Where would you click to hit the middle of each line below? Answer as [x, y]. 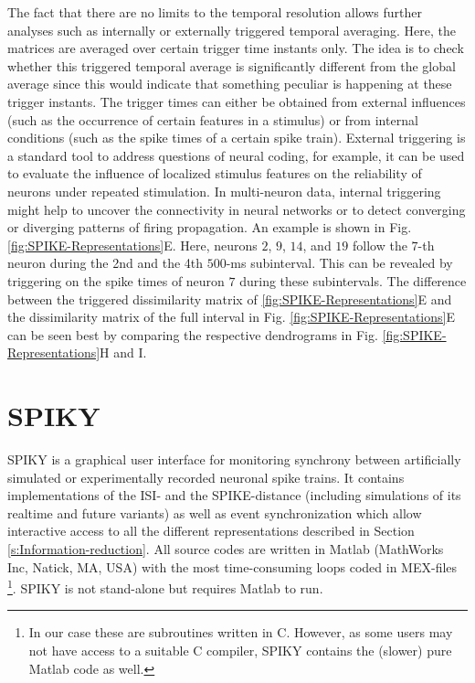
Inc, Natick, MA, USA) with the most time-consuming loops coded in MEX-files [232, 566]
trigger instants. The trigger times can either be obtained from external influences [237, 101]
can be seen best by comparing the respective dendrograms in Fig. [193, 334]
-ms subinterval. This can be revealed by [339, 263]
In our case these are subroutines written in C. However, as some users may [241, 632]
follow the [380, 245]
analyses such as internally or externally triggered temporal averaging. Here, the [232, 30]
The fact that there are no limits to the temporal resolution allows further [215, 12]
